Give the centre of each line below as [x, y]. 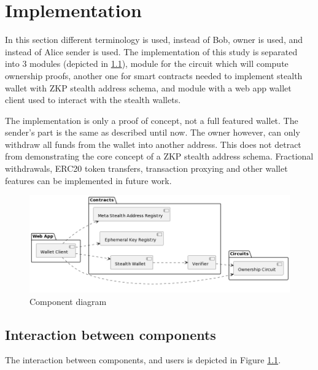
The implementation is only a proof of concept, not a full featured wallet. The [152, 120]
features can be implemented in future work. [88, 180]
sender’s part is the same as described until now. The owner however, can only [153, 132]
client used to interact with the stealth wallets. [93, 100]
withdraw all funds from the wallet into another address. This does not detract [153, 144]
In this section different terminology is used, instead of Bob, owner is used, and [154, 40]
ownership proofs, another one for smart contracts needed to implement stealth [154, 75]
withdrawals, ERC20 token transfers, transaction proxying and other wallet [146, 168]
